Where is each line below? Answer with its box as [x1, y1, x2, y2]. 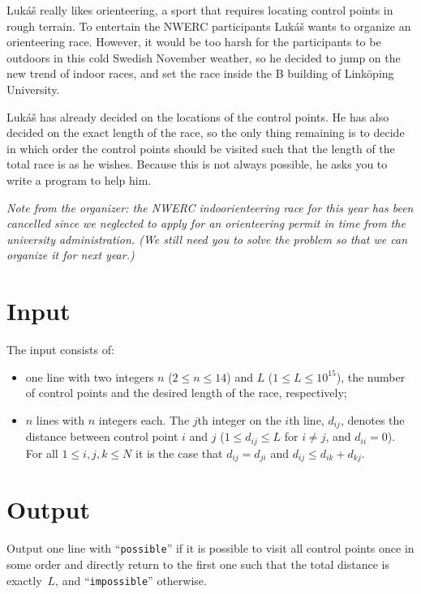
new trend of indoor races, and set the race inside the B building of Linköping [6, 65, 394, 82]
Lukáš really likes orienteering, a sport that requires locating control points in [6, 2, 393, 18]
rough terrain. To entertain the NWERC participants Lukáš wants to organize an [6, 17, 411, 34]
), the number [336, 368, 406, 385]
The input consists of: [6, 341, 114, 358]
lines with [36, 411, 85, 428]
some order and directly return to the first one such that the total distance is [6, 555, 389, 572]
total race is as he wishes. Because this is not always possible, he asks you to [6, 156, 388, 173]
